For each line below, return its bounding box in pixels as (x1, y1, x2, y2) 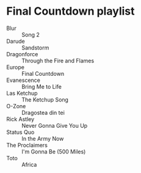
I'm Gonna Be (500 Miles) (21, 148, 86, 155)
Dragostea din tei (21, 109, 65, 116)
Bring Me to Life (21, 83, 62, 90)
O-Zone (6, 102, 26, 109)
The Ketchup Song (21, 96, 69, 103)
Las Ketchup (6, 89, 38, 97)
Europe (6, 63, 24, 71)
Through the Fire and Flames (21, 57, 95, 64)
